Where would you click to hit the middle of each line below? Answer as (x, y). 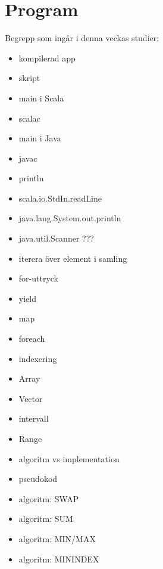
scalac (29, 118)
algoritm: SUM (46, 519)
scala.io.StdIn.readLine (60, 198)
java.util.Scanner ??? (56, 238)
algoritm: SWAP (49, 498)
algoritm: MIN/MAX (57, 538)
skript (29, 78)
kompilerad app (47, 58)
